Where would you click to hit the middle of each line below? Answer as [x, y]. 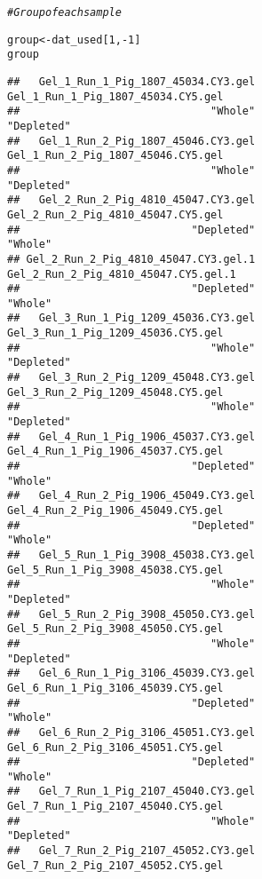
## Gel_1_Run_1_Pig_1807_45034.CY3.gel [131, 81]
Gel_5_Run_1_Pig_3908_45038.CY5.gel [115, 570]
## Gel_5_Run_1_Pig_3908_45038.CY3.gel [131, 554]
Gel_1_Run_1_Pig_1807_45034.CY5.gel [115, 96]
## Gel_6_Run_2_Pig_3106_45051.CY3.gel [131, 732]
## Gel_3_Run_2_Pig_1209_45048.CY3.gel [131, 378]
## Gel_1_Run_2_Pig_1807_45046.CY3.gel [131, 141]
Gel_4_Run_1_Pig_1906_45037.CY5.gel [115, 451]
